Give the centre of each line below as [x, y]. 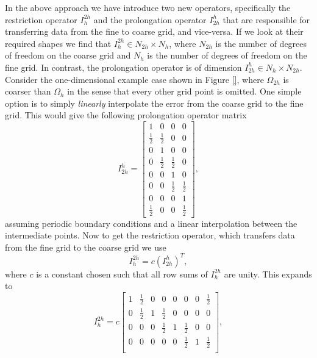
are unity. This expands [268, 274]
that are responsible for [266, 19]
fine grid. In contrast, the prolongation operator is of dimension [123, 67]
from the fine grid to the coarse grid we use [86, 247]
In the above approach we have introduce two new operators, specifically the [148, 7]
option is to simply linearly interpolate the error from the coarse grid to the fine [154, 103]
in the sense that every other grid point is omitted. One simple [184, 91]
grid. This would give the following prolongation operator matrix [126, 115]
